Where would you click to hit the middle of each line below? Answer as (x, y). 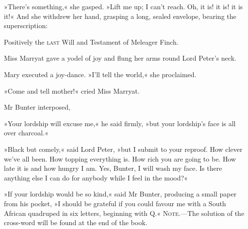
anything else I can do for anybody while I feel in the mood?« (96, 177)
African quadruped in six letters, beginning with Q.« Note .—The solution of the (124, 213)
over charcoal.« (26, 133)
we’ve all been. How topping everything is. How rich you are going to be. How (120, 158)
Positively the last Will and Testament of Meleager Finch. (91, 41)
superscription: (26, 25)
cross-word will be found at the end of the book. (76, 222)
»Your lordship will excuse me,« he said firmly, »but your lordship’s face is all (120, 123)
